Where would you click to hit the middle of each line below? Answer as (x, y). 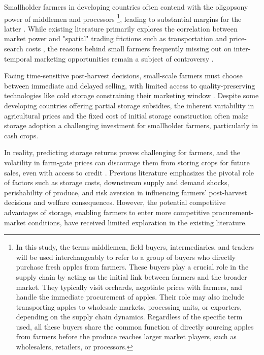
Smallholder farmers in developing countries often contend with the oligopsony (126, 7)
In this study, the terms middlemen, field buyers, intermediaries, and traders (135, 247)
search (14, 49)
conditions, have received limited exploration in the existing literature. (138, 222)
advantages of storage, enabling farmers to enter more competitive (107, 212)
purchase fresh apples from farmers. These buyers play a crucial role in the (132, 267)
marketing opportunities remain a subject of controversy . (124, 58)
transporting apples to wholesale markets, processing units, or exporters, (129, 306)
